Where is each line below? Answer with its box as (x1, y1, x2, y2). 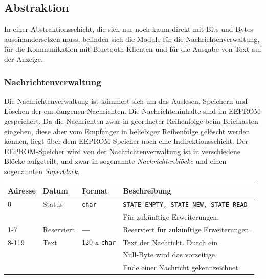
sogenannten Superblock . (4, 165, 80, 176)
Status (42, 198, 63, 209)
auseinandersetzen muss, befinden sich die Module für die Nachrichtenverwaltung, (4, 33, 260, 44)
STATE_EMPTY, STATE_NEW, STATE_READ (123, 201, 248, 208)
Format (81, 185, 108, 196)
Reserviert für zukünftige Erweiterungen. (123, 224, 251, 234)
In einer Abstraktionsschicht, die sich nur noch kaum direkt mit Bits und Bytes (4, 24, 253, 34)
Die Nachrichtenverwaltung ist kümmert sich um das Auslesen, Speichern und (4, 95, 248, 106)
